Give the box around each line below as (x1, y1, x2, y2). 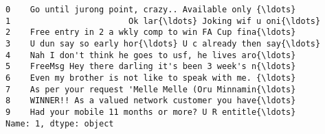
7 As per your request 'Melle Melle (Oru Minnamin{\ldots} (5, 84, 296, 94)
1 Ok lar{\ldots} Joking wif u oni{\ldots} (5, 16, 321, 26)
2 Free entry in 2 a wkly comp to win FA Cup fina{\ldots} (5, 27, 296, 38)
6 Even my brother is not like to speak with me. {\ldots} (5, 72, 296, 83)
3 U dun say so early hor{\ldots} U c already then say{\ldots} (5, 38, 321, 49)
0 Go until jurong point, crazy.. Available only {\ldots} (5, 5, 296, 14)
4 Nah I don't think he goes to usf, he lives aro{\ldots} (5, 50, 296, 60)
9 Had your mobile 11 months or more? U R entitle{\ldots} (5, 107, 296, 117)
